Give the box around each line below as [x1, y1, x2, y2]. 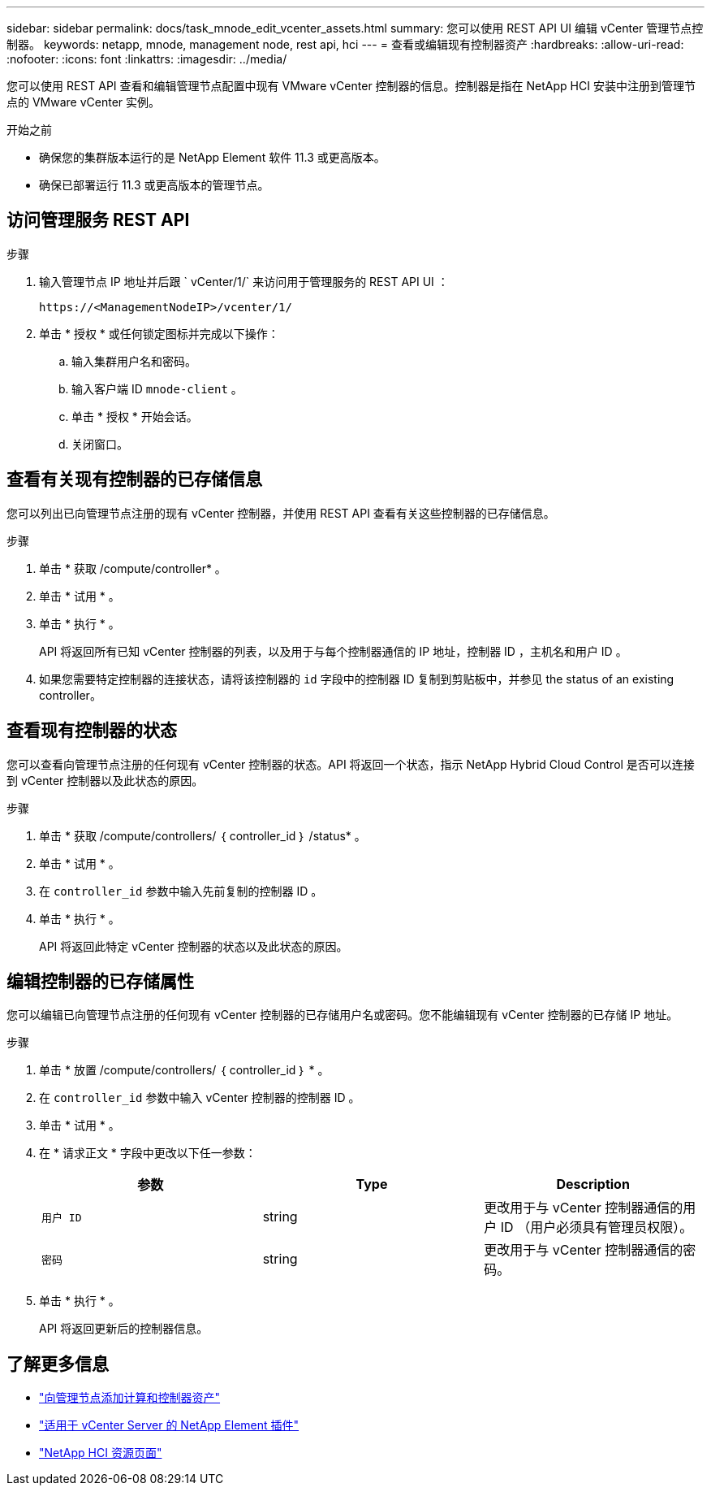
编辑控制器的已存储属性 [6, 970, 194, 991]
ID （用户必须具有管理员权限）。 [500, 1219, 693, 1236]
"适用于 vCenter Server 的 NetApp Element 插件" [39, 1418, 299, 1433]
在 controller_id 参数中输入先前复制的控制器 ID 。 [39, 883, 323, 898]
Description [556, 1176, 630, 1193]
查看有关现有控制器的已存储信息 [6, 469, 262, 490]
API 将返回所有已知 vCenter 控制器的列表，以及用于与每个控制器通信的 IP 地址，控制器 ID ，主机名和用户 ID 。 [39, 644, 627, 658]
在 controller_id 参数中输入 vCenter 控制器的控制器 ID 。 [39, 1091, 360, 1105]
